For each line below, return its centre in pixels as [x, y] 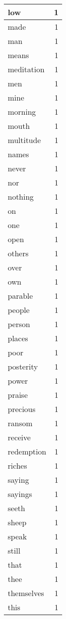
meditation [26, 69]
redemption [27, 451]
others [18, 253]
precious [22, 409]
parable [20, 296]
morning [22, 112]
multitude [25, 140]
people [19, 310]
